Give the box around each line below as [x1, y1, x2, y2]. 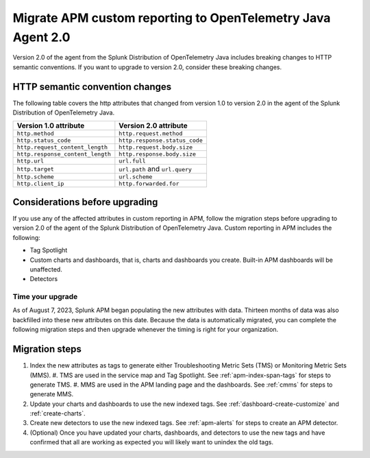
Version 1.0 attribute [16, 121, 85, 130]
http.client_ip [16, 180, 64, 188]
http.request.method [119, 130, 183, 137]
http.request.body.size [119, 144, 193, 151]
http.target [16, 165, 54, 173]
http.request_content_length [16, 144, 108, 151]
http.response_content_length [16, 151, 111, 158]
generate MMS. [29, 390, 74, 398]
